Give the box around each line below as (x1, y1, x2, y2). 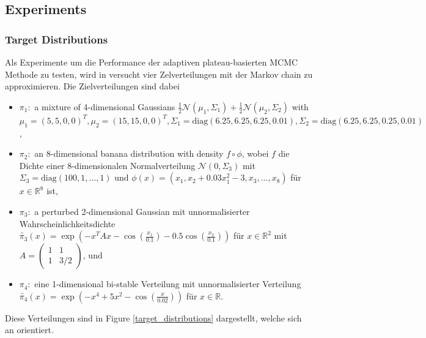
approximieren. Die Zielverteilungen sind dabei (5, 80, 180, 92)
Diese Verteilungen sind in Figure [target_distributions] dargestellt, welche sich (5, 311, 302, 324)
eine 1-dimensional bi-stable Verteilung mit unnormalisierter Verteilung (34, 277, 301, 290)
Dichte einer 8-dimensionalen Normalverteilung (19, 159, 196, 171)
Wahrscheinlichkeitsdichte (19, 217, 116, 230)
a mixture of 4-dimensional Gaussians (34, 100, 175, 113)
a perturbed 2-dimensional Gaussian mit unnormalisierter (34, 205, 250, 217)
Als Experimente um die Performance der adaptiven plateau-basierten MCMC (5, 56, 298, 68)
